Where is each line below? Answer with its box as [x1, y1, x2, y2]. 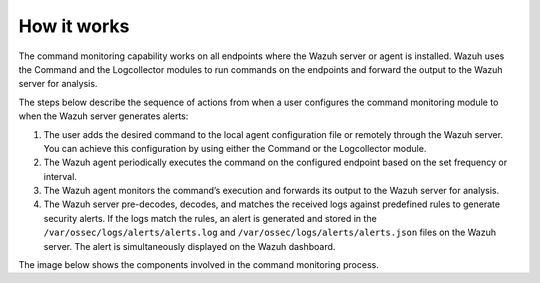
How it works [18, 15, 130, 37]
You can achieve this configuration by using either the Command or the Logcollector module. [43, 142, 427, 154]
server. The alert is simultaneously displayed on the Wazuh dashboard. [43, 240, 336, 252]
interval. [43, 170, 77, 182]
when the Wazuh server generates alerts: [18, 110, 189, 122]
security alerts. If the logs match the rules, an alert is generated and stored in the [43, 212, 377, 224]
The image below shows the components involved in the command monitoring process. [18, 259, 379, 271]
